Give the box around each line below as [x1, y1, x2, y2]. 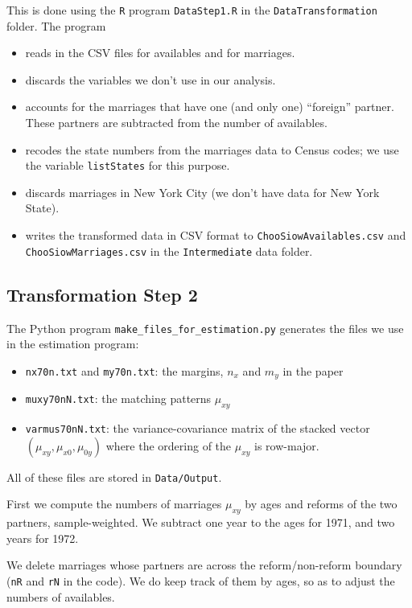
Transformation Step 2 [6, 281, 198, 306]
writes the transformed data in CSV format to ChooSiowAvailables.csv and [25, 227, 406, 244]
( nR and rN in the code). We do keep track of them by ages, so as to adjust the [6, 572, 395, 589]
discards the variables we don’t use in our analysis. [25, 71, 276, 88]
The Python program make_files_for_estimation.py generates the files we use [6, 319, 404, 336]
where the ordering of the [105, 437, 232, 454]
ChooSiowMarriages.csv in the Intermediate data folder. [25, 242, 313, 259]
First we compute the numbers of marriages [6, 495, 222, 512]
